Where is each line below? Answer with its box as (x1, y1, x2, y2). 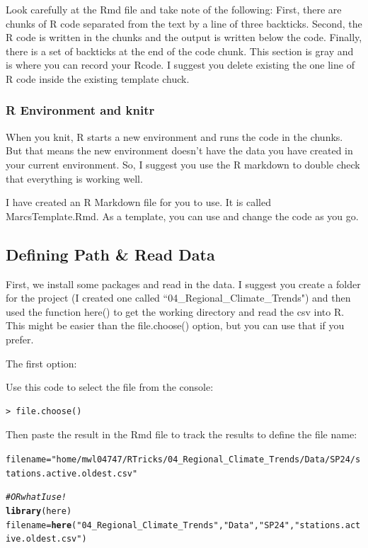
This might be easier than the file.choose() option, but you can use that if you (6, 318, 345, 333)
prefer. (6, 331, 34, 346)
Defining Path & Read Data (6, 243, 215, 265)
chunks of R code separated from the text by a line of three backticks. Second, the (6, 16, 362, 30)
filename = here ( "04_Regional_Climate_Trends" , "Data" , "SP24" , (6, 520, 295, 530)
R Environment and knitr (6, 101, 155, 119)
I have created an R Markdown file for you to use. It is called (6, 195, 271, 210)
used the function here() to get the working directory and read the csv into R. (6, 304, 345, 319)
